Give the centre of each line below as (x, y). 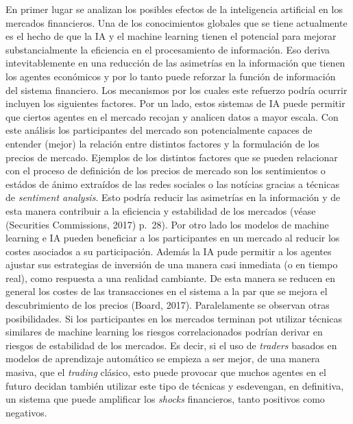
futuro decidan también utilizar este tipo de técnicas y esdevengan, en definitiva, (175, 385)
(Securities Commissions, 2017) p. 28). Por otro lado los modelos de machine (167, 224)
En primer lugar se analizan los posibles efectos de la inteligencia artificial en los (174, 9)
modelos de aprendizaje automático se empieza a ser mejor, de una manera (163, 358)
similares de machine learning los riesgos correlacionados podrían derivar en (164, 332)
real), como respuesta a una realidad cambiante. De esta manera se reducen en (170, 278)
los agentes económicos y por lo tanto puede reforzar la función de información (171, 76)
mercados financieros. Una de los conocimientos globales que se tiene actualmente (176, 22)
